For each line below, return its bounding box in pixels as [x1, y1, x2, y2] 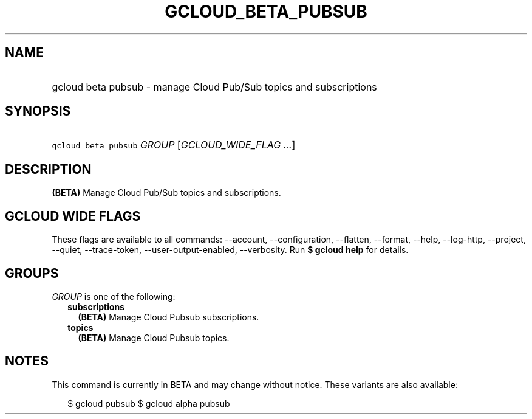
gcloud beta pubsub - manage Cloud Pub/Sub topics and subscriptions [52, 80, 377, 93]
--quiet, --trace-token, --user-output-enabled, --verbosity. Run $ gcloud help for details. [52, 244, 409, 255]
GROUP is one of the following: [52, 291, 176, 302]
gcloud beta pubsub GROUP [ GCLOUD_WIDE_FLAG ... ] [52, 139, 296, 151]
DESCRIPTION [5, 161, 92, 177]
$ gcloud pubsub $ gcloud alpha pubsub [67, 398, 230, 409]
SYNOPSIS [5, 103, 71, 119]
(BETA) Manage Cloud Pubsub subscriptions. [78, 311, 259, 322]
